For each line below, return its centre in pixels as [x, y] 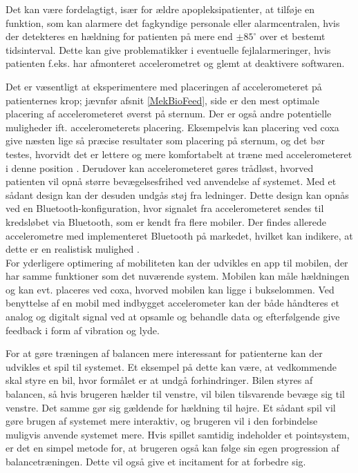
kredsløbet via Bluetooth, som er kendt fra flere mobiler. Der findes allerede [166, 221]
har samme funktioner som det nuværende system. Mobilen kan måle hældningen [178, 276]
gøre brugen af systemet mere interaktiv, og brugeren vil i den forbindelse [162, 421]
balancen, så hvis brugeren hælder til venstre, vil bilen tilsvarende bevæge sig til [175, 394]
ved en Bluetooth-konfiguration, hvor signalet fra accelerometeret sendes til [165, 208]
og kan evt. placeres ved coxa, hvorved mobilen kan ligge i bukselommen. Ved [170, 289]
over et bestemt [292, 36]
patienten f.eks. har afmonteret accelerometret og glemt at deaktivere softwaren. [175, 63]
